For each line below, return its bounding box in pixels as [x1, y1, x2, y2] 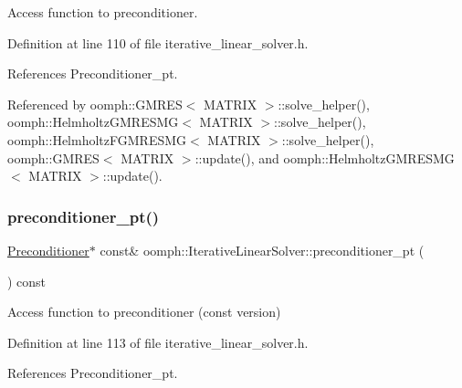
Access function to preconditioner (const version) [7, 302, 281, 321]
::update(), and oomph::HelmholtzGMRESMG [194, 148, 455, 167]
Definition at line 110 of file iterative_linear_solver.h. [7, 33, 309, 52]
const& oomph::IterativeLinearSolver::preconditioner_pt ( [100, 240, 425, 259]
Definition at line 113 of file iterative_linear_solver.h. [7, 332, 309, 351]
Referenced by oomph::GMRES [7, 94, 183, 113]
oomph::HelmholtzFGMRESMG [7, 130, 187, 149]
